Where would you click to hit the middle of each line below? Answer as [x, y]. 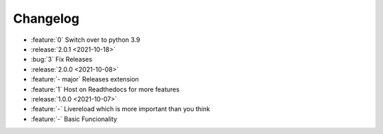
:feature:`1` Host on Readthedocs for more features [105, 89]
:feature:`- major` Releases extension [85, 79]
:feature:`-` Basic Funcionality [74, 119]
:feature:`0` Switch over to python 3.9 [85, 40]
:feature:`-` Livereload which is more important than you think [121, 109]
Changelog [46, 18]
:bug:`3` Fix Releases [61, 60]
